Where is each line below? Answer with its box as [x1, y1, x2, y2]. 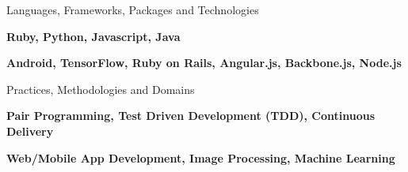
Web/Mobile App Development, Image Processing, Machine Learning [6, 149, 395, 166]
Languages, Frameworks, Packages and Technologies [6, 2, 259, 17]
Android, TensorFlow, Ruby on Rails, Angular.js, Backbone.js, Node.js [6, 54, 402, 71]
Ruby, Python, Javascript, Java [6, 28, 181, 44]
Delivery [6, 122, 54, 139]
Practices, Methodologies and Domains [6, 80, 195, 97]
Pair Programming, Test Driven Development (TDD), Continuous [6, 107, 376, 124]
